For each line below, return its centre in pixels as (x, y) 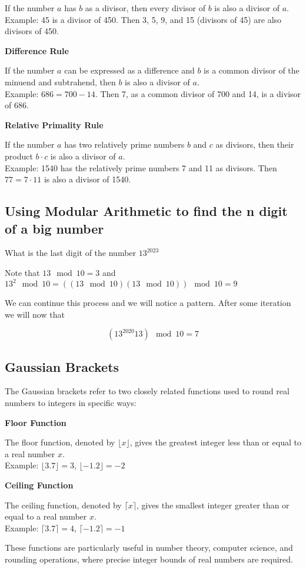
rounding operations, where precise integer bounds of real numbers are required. (149, 559)
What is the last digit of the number (71, 253)
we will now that (35, 314)
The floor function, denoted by (60, 442)
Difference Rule (37, 50)
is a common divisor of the (252, 70)
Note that (22, 272)
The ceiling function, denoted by (63, 505)
